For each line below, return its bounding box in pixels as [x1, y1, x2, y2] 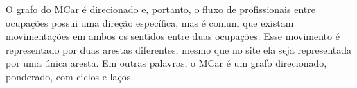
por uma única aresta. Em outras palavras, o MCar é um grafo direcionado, [6, 56, 327, 70]
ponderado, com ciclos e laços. [6, 69, 134, 83]
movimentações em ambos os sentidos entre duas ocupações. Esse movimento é [6, 29, 340, 43]
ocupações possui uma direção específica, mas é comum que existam [6, 15, 294, 30]
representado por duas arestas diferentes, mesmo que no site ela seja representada [6, 42, 352, 56]
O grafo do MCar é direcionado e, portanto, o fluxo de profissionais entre [6, 2, 315, 16]
